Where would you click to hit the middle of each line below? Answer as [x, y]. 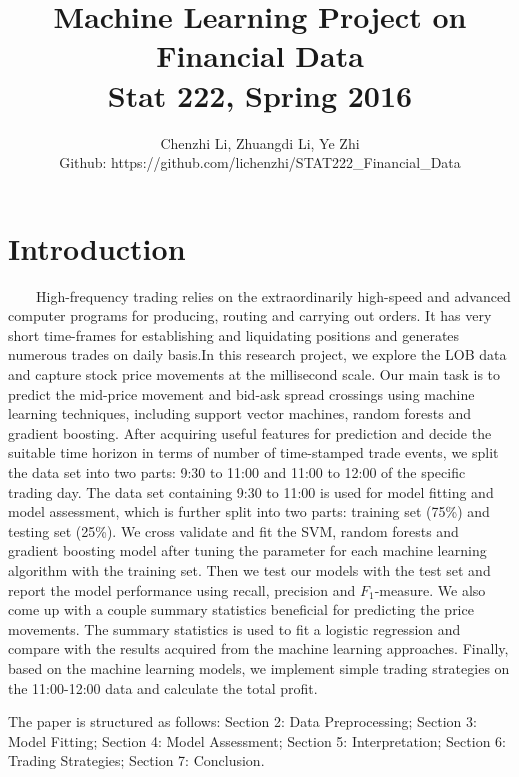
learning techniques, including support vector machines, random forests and [240, 413]
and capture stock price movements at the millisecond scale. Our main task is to [254, 374]
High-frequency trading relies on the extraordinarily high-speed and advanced [273, 295]
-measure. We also [430, 589]
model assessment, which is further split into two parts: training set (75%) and [249, 511]
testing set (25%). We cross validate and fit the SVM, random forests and [233, 530]
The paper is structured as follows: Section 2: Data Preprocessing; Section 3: [242, 721]
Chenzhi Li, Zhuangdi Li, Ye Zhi [260, 142]
